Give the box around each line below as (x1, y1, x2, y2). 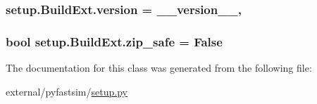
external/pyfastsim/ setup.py (6, 84, 128, 98)
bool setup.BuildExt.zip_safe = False (6, 32, 223, 50)
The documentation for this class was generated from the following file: (6, 60, 312, 75)
